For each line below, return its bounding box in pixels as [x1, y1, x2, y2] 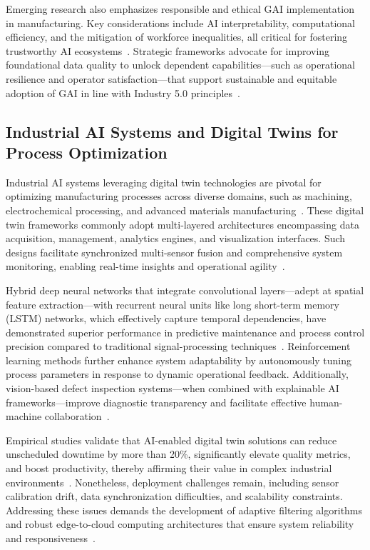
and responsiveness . [6, 531, 96, 545]
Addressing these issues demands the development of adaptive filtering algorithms [6, 502, 363, 517]
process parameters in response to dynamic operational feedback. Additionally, [6, 366, 349, 381]
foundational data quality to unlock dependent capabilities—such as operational [6, 57, 355, 72]
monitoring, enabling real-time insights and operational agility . [6, 259, 285, 274]
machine [6, 409, 42, 424]
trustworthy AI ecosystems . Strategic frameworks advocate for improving [6, 43, 330, 58]
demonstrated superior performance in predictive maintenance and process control [6, 324, 365, 339]
